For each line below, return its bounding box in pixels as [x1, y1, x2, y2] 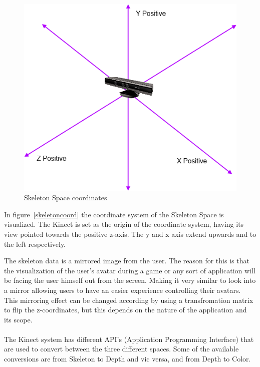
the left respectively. [4, 238, 66, 249]
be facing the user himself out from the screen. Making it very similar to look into [4, 275, 256, 285]
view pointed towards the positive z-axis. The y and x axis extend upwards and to [4, 228, 256, 239]
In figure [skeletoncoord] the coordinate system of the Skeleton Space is [4, 209, 224, 219]
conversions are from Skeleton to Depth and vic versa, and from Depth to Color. [4, 353, 251, 364]
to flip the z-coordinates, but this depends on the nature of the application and [4, 304, 247, 315]
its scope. [4, 314, 33, 324]
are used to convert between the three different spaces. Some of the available [4, 343, 239, 354]
